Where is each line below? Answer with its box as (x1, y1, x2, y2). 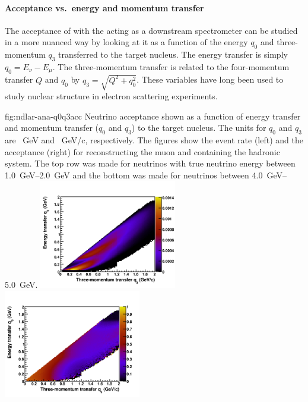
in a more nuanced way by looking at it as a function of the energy (5, 36, 248, 48)
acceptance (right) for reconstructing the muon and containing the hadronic (5, 145, 280, 158)
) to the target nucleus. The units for (131, 121, 266, 134)
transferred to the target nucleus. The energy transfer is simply (58, 48, 288, 61)
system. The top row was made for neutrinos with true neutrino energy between (5, 157, 296, 169)
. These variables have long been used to (136, 73, 284, 86)
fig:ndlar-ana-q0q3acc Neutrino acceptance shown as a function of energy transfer (5, 109, 301, 122)
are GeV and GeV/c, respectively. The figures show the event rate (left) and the (5, 133, 303, 146)
